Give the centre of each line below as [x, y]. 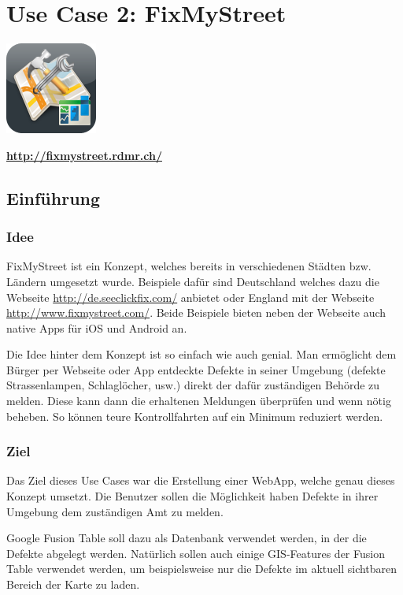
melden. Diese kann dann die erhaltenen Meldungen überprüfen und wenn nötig [199, 401]
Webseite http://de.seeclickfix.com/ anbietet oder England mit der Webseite [190, 297]
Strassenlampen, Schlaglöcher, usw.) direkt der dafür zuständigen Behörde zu [193, 385]
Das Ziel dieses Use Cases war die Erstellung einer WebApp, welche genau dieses [201, 480]
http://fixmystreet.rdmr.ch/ [84, 155]
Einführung [54, 197]
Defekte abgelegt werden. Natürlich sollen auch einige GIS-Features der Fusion [196, 553]
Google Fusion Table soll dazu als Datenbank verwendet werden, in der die [187, 538]
